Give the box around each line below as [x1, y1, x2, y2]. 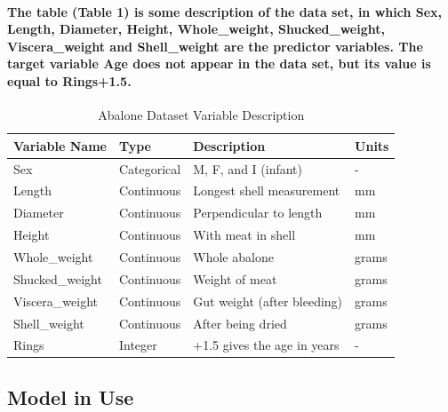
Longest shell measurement [193, 181, 340, 200]
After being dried [193, 313, 287, 332]
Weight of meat [193, 269, 277, 288]
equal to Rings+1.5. [7, 71, 132, 90]
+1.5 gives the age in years [193, 336, 340, 354]
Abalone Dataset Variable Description [98, 106, 305, 124]
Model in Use [7, 383, 134, 410]
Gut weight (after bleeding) [193, 291, 343, 310]
